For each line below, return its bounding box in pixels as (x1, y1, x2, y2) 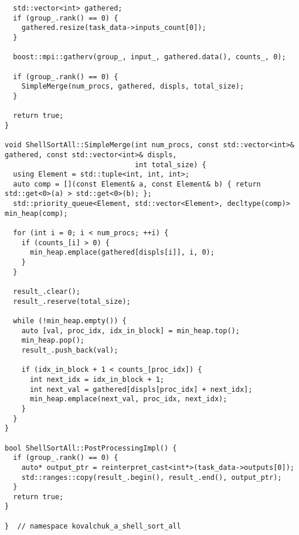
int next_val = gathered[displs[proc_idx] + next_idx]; (29, 385, 253, 394)
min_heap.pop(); (21, 336, 85, 345)
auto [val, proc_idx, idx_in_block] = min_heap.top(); (21, 326, 240, 335)
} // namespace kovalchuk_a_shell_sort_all (5, 522, 181, 530)
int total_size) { (134, 160, 206, 169)
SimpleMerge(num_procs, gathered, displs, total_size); (21, 82, 244, 91)
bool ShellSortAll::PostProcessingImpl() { (5, 443, 177, 452)
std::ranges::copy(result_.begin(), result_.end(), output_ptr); (21, 473, 282, 482)
